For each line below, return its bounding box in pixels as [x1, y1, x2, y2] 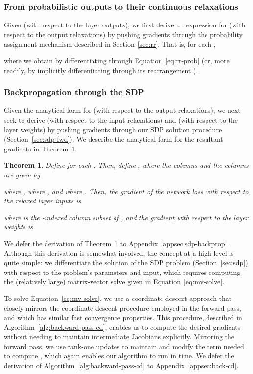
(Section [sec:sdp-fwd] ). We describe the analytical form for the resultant [4, 134, 223, 144]
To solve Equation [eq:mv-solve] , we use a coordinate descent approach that [4, 293, 232, 303]
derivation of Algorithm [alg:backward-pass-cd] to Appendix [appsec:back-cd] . [4, 360, 239, 371]
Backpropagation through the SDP [4, 86, 144, 98]
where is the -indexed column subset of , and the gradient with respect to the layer [4, 212, 249, 222]
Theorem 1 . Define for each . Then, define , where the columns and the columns [4, 160, 249, 170]
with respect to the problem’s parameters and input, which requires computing [4, 267, 241, 277]
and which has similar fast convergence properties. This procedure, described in [4, 312, 242, 323]
